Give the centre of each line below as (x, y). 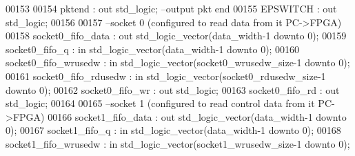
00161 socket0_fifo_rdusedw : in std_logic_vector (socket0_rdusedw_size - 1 (166, 76)
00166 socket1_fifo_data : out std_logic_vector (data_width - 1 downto (197, 116)
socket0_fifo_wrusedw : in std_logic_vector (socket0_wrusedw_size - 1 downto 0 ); (178, 62)
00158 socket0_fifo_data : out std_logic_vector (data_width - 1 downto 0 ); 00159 (176, 36)
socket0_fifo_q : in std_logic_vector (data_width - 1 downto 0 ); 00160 (153, 49)
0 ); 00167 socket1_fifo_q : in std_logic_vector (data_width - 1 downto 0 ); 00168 (173, 130)
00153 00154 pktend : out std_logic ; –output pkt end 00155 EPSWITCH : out (171, 8)
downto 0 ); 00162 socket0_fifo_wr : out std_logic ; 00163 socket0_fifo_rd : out (173, 89)
